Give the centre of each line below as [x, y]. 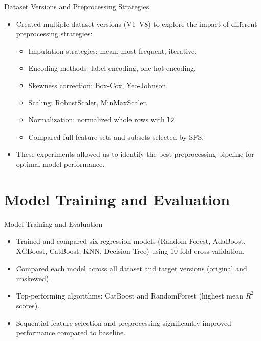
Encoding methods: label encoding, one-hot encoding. [112, 68]
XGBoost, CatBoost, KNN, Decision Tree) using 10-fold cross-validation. [130, 251]
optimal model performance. [60, 164]
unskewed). [34, 278]
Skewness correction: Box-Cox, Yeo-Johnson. [98, 85]
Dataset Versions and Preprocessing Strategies [77, 6]
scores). [28, 305]
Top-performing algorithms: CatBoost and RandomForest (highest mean [130, 295]
